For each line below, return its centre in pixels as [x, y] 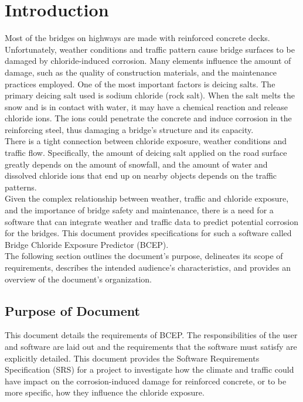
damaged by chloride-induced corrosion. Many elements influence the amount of [148, 61]
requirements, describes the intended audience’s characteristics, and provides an [148, 267]
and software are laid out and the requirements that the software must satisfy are [151, 346]
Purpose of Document [72, 310]
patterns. [21, 187]
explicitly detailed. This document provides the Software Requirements [132, 358]
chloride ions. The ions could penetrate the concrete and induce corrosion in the [148, 118]
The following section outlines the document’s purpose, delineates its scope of [144, 256]
